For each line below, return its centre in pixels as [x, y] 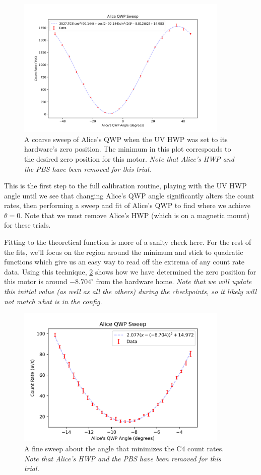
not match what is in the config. [53, 301]
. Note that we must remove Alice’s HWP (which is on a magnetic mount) [135, 215]
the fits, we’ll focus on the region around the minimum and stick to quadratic [124, 252]
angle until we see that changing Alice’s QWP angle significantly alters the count [129, 195]
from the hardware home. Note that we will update [174, 281]
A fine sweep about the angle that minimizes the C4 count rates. [124, 448]
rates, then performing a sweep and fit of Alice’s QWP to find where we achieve [127, 205]
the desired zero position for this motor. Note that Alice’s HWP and [129, 158]
